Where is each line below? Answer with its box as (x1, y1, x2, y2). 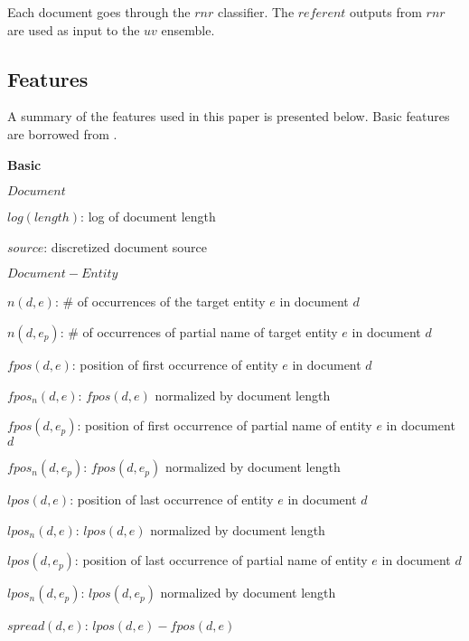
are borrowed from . (7, 124, 117, 143)
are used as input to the (7, 20, 140, 39)
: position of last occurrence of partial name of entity (74, 551, 368, 570)
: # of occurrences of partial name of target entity (60, 322, 338, 341)
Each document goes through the (7, 3, 191, 21)
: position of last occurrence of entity (70, 490, 274, 509)
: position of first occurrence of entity (71, 354, 278, 373)
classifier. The (217, 3, 295, 21)
